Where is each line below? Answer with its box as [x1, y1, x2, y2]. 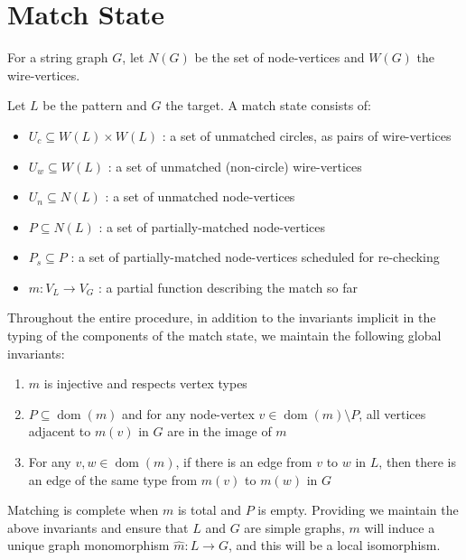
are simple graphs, [244, 518, 345, 537]
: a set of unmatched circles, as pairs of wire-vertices [162, 126, 452, 145]
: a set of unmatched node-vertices [105, 187, 295, 206]
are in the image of [167, 422, 272, 441]
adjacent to [28, 422, 91, 441]
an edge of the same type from [28, 470, 198, 489]
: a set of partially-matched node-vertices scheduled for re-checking [70, 247, 440, 266]
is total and [177, 500, 241, 519]
